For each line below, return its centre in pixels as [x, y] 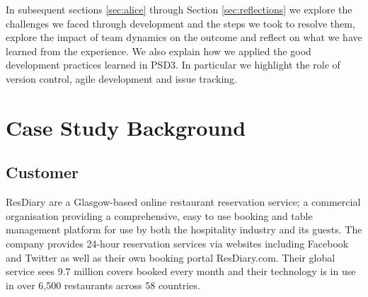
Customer [42, 172]
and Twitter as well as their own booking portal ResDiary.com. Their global [171, 257]
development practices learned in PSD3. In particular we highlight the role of [173, 65]
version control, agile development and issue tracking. [122, 78]
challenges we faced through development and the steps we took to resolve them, [180, 23]
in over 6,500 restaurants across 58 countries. [103, 285]
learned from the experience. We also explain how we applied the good [159, 51]
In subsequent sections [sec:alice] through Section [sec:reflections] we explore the [179, 9]
